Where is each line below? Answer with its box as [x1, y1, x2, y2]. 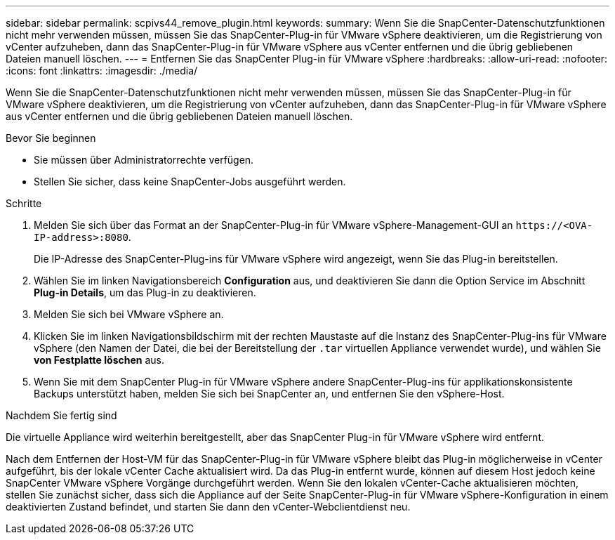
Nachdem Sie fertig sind [6, 409, 117, 421]
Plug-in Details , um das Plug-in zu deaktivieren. [34, 287, 256, 298]
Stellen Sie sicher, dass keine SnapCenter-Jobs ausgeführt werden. [34, 176, 346, 187]
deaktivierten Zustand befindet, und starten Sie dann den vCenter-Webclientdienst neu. [6, 501, 411, 513]
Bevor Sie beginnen [6, 132, 96, 144]
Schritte [6, 197, 42, 209]
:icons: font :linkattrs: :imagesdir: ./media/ [6, 65, 198, 77]
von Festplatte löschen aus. [34, 354, 164, 366]
